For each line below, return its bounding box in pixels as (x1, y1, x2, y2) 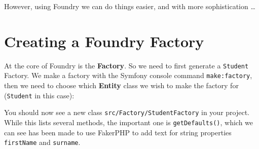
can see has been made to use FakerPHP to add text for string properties (4, 127, 232, 137)
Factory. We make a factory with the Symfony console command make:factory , (4, 70, 252, 81)
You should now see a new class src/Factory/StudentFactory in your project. (4, 107, 250, 118)
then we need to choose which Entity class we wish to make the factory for (4, 80, 239, 91)
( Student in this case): (4, 90, 75, 100)
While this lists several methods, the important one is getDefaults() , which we (4, 117, 253, 127)
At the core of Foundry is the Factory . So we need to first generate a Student (4, 60, 249, 70)
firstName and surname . (4, 137, 81, 147)
